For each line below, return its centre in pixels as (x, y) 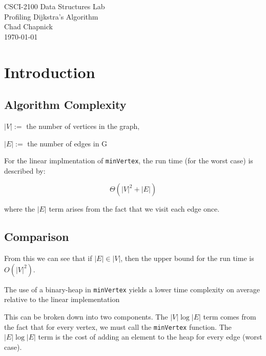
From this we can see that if (48, 258)
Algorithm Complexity (65, 105)
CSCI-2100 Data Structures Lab (55, 6)
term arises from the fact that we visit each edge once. (134, 209)
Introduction (50, 72)
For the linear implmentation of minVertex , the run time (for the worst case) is (129, 161)
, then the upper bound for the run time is (187, 258)
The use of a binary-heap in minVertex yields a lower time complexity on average (132, 289)
